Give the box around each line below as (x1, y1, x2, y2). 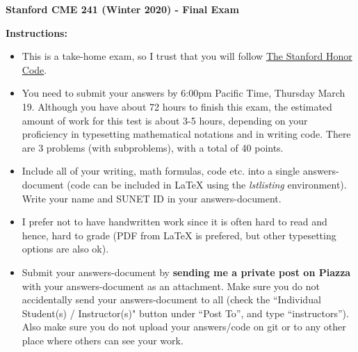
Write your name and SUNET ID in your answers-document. (22, 191, 282, 205)
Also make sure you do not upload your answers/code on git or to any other (22, 319, 346, 334)
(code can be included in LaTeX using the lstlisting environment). (67, 177, 347, 191)
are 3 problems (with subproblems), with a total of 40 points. (22, 140, 284, 154)
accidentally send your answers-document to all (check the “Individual (22, 292, 321, 307)
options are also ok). (22, 241, 109, 256)
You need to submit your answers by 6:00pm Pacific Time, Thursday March (22, 86, 345, 100)
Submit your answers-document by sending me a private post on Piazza (22, 264, 351, 279)
